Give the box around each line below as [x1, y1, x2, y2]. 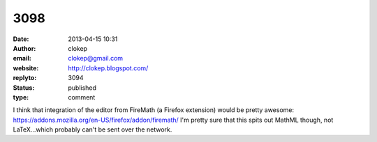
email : [13, 54, 31, 63]
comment [68, 93, 96, 101]
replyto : [13, 74, 37, 82]
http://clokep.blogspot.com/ [68, 63, 149, 72]
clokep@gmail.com [68, 54, 124, 63]
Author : [13, 44, 36, 52]
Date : [13, 35, 29, 43]
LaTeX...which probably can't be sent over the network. [13, 125, 172, 134]
